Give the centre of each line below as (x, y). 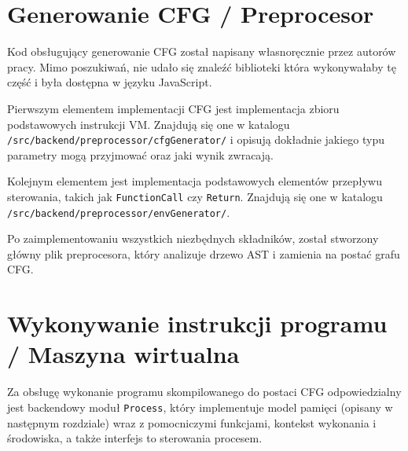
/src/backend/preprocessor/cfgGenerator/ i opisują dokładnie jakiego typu (196, 139)
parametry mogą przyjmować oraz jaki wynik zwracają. (140, 154)
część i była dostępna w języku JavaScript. (110, 82)
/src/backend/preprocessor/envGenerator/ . (119, 212)
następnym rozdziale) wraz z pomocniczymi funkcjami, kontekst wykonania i (192, 422)
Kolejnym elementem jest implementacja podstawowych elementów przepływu (195, 181)
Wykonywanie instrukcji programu (197, 323)
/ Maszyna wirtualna (123, 354)
